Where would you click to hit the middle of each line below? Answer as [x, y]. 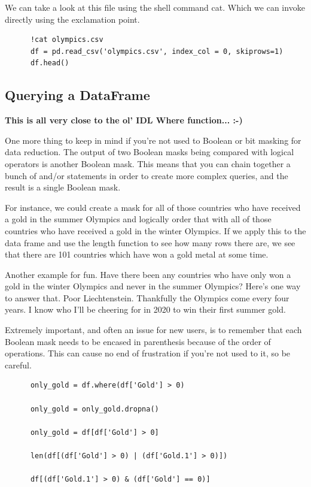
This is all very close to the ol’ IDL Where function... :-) [124, 120]
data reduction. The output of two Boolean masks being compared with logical [150, 152]
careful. [18, 365]
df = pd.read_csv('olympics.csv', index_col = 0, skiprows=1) [157, 51]
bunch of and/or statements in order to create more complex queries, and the [147, 175]
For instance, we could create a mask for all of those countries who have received [153, 207]
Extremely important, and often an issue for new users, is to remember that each [153, 330]
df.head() [50, 63]
